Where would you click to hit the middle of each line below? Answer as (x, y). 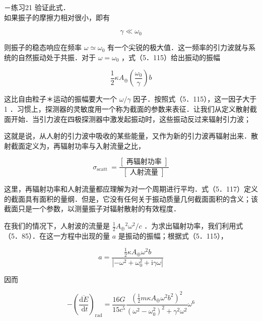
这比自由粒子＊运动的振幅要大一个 (60, 99)
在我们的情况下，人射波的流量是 (57, 225)
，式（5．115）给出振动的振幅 (171, 57)
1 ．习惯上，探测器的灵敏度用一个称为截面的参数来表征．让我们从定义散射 (127, 108)
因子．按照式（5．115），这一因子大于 (195, 99)
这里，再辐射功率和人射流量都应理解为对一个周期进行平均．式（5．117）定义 (131, 189)
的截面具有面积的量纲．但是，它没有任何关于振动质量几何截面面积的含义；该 (131, 198)
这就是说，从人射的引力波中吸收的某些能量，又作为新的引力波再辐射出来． (127, 136)
